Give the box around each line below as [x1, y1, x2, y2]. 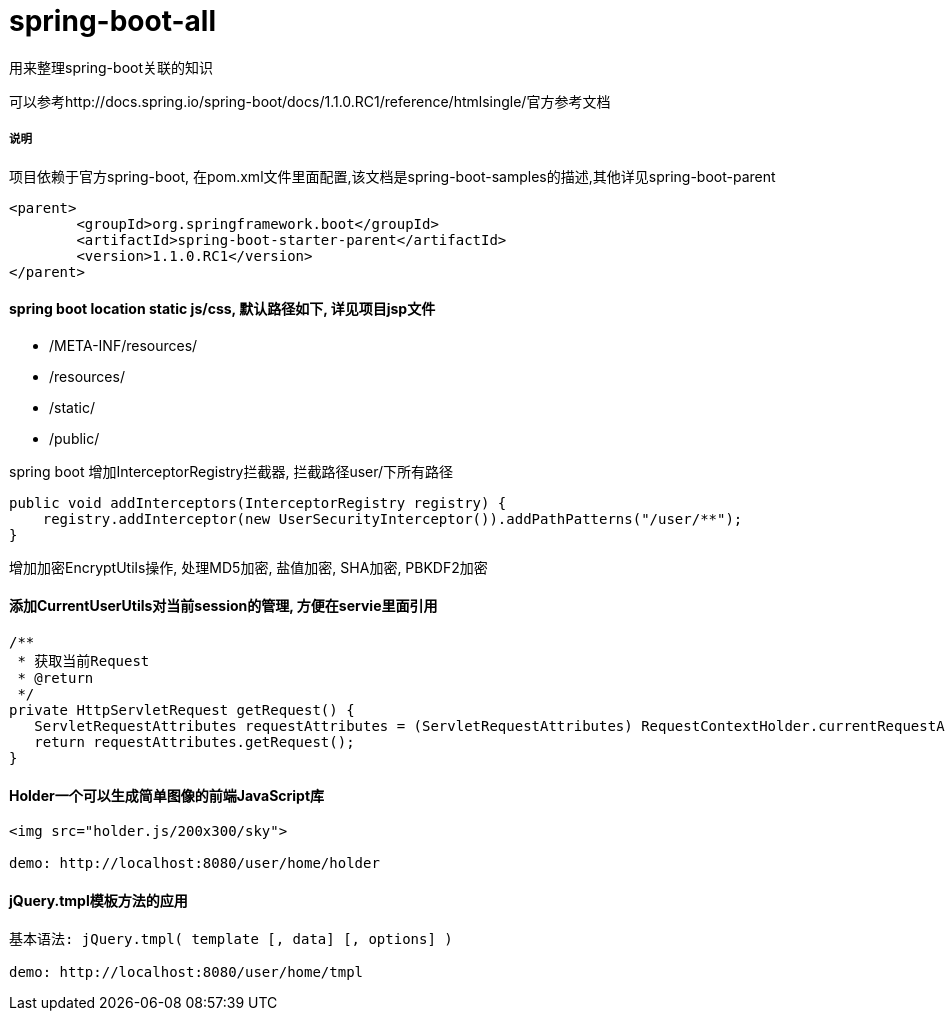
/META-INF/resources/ [49, 336, 198, 354]
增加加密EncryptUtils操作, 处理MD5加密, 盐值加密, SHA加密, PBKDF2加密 [9, 558, 488, 576]
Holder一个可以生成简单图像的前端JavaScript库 [9, 786, 325, 804]
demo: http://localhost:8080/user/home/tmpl [9, 964, 364, 981]
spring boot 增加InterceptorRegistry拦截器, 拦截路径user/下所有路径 [9, 462, 454, 480]
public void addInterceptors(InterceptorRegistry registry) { [9, 494, 507, 511]
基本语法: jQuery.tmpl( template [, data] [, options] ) [9, 931, 453, 948]
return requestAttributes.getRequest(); [34, 733, 355, 750]
